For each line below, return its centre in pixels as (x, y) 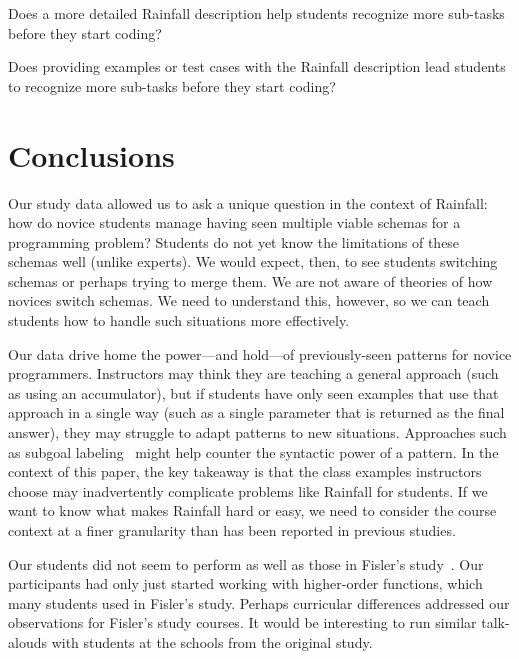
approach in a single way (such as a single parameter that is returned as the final (256, 412)
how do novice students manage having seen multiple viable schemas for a (234, 222)
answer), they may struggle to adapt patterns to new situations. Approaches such (257, 432)
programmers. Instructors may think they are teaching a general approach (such (253, 373)
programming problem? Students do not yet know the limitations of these (234, 241)
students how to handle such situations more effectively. (179, 320)
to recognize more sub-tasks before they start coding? (172, 85)
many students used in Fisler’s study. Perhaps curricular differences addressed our (259, 602)
